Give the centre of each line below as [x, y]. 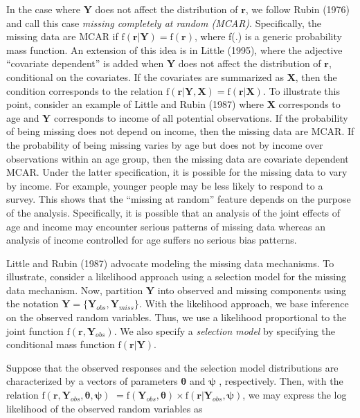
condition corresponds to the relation [85, 90]
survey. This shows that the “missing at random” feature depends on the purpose [179, 199]
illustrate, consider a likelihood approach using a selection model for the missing [177, 276]
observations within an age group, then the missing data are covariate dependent [178, 158]
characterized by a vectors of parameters [92, 381]
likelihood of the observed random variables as [105, 408]
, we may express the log [295, 395]
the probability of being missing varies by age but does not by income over [165, 144]
